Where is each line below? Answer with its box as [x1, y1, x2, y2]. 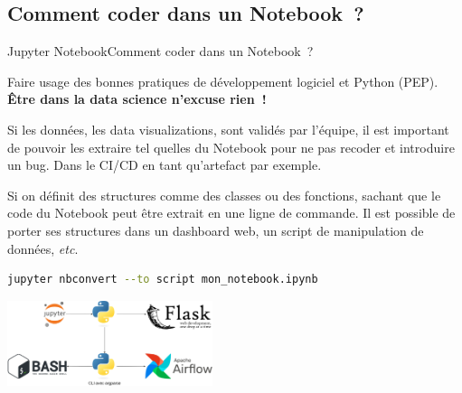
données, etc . [7, 239, 79, 257]
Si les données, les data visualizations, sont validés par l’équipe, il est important [7, 119, 449, 138]
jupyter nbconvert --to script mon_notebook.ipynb [7, 273, 318, 286]
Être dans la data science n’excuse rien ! [7, 89, 267, 108]
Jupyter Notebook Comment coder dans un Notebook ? [7, 42, 314, 61]
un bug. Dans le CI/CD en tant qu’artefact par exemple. [7, 155, 322, 174]
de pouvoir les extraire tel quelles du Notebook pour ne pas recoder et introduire [7, 137, 455, 156]
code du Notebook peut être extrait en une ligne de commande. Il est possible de [7, 203, 456, 222]
